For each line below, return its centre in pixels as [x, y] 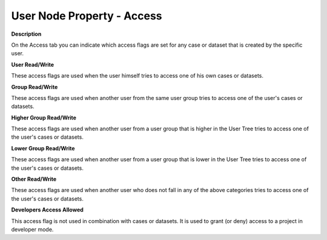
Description [26, 34]
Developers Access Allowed [48, 210]
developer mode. [32, 229]
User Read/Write [33, 64]
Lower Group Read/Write [43, 148]
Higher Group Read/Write [44, 118]
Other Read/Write [34, 179]
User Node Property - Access [87, 16]
